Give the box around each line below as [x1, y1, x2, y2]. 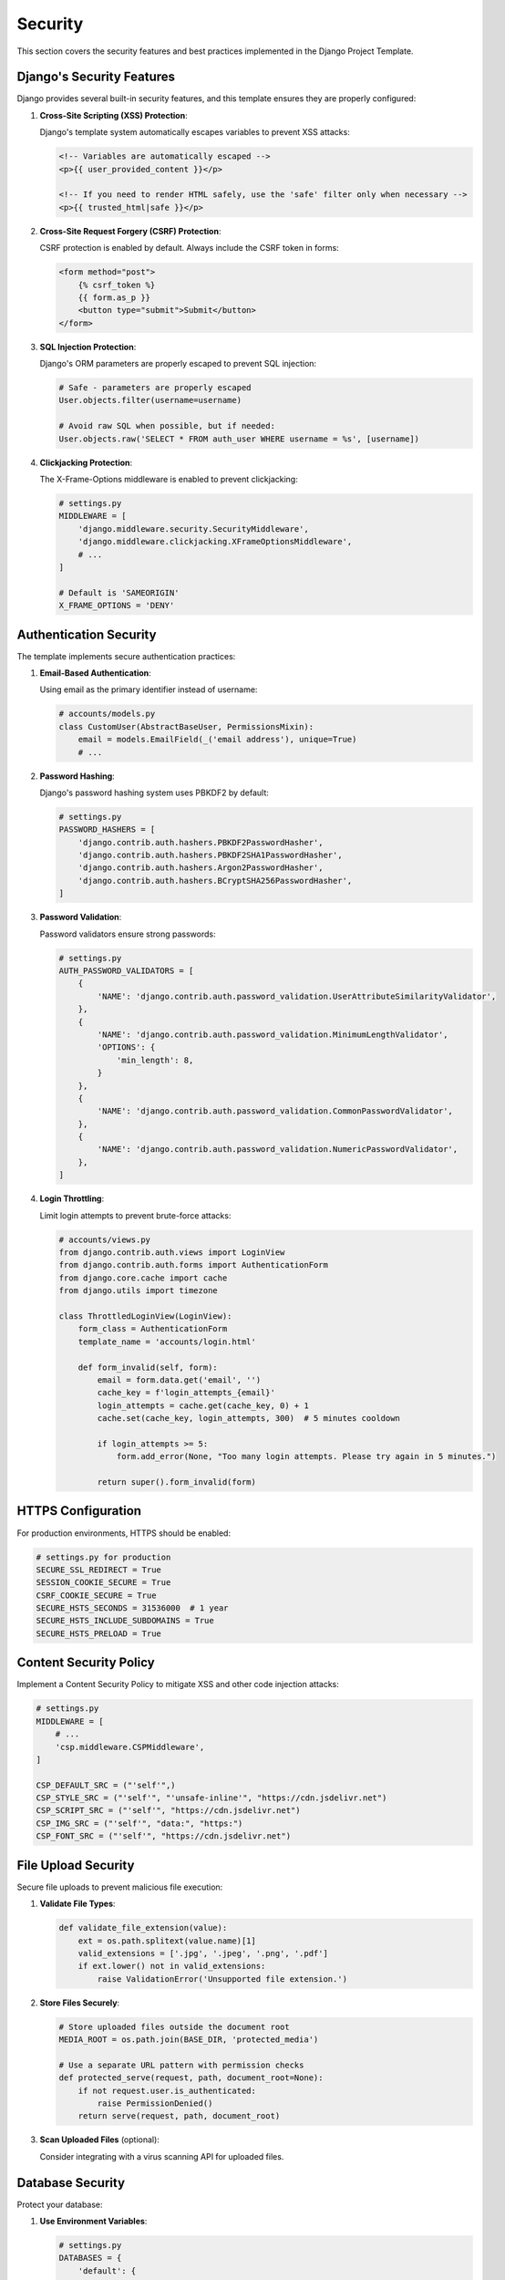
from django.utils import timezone [58, 1286, 218, 1296]
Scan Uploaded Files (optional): [39, 2134, 160, 2145]
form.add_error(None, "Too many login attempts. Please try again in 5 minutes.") [116, 1451, 497, 1462]
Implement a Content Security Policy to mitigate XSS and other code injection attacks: [16, 1679, 339, 1690]
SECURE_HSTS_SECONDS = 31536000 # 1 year [36, 1603, 229, 1613]
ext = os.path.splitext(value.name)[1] [77, 1935, 257, 1946]
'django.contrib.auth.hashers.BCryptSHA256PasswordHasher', [77, 876, 353, 886]
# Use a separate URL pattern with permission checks [58, 2059, 304, 2070]
